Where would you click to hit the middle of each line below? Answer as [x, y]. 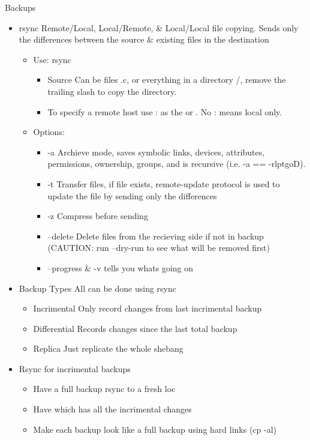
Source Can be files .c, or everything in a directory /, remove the [167, 80]
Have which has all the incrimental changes [112, 409]
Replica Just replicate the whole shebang [108, 348]
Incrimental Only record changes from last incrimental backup [148, 308]
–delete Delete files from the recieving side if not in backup [156, 236]
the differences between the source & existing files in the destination [144, 39]
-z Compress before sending [98, 216]
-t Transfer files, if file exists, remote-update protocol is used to [164, 183]
